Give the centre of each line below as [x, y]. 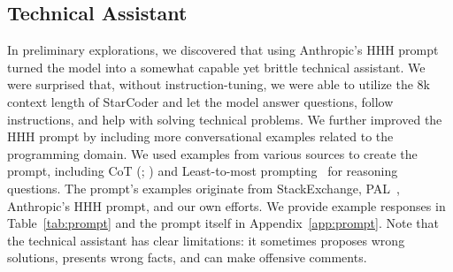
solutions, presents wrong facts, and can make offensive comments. [187, 257]
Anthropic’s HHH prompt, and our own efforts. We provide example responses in [226, 205]
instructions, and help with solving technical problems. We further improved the [225, 119]
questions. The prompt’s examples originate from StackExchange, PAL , [203, 188]
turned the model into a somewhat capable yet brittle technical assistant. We [216, 67]
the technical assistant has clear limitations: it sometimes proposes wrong [206, 240]
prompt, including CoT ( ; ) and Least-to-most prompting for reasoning [203, 171]
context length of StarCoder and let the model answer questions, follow [200, 101]
